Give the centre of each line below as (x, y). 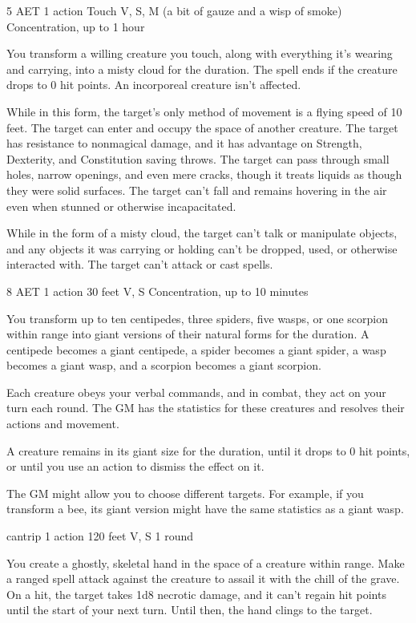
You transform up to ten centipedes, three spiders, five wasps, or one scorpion (197, 318)
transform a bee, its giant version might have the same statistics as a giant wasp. (205, 509)
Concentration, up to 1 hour (76, 26)
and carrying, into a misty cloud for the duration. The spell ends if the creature (202, 69)
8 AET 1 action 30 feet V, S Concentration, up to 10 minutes (158, 291)
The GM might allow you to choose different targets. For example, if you (185, 493)
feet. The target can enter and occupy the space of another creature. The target (202, 127)
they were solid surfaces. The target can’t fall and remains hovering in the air (197, 190)
